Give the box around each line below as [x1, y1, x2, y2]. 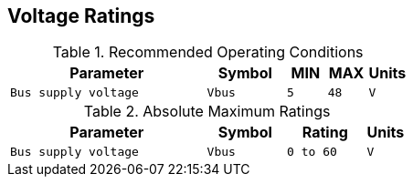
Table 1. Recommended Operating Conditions [52, 43, 364, 62]
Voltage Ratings [7, 5, 155, 27]
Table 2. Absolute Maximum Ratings [83, 102, 331, 121]
